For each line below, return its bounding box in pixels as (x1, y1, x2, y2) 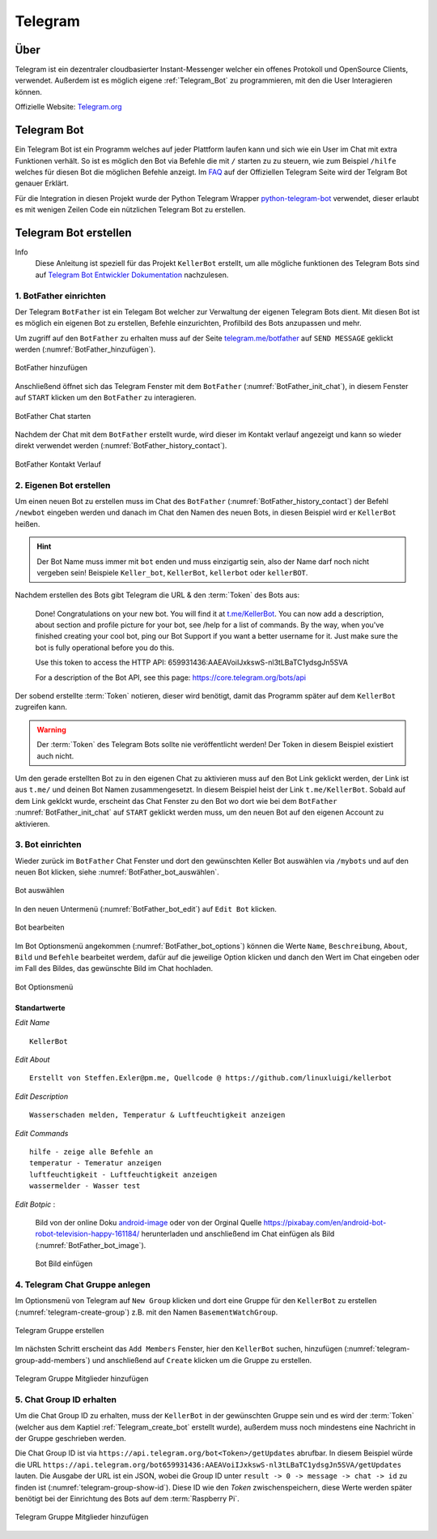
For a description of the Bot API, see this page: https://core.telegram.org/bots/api (35, 673, 307, 682)
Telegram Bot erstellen (15, 225, 133, 239)
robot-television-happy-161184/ (35, 1229, 140, 1239)
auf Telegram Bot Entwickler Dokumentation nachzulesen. (35, 270, 229, 280)
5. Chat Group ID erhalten (15, 1394, 117, 1405)
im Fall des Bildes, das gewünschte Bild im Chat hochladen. (15, 964, 214, 973)
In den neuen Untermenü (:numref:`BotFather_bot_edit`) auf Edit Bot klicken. (15, 904, 277, 913)
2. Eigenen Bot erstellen (15, 479, 111, 490)
